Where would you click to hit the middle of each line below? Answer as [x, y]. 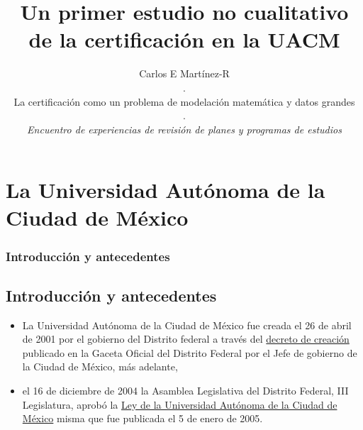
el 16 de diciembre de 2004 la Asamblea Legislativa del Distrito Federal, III [185, 391]
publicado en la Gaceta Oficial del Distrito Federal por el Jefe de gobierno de [190, 352]
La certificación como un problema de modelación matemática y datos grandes [184, 101]
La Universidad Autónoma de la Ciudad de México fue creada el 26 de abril [187, 325]
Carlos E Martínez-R [184, 73]
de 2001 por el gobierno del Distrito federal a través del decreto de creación [186, 339]
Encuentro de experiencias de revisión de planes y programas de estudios [184, 129]
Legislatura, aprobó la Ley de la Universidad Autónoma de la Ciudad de [180, 404]
